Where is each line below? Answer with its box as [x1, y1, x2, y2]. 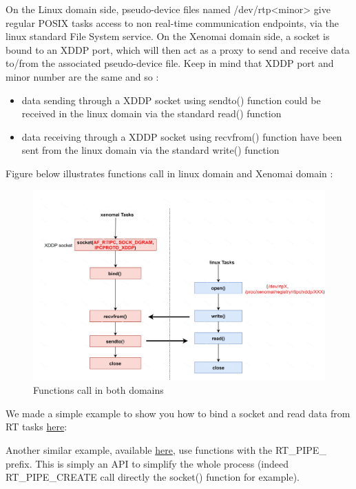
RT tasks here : [6, 419, 67, 434]
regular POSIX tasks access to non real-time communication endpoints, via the [6, 15, 339, 30]
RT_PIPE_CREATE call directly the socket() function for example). [6, 470, 300, 484]
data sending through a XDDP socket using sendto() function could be [21, 92, 321, 107]
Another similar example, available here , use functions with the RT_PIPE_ [6, 443, 326, 457]
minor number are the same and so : [6, 69, 159, 83]
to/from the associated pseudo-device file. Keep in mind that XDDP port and [6, 56, 334, 70]
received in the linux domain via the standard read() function [21, 106, 282, 121]
